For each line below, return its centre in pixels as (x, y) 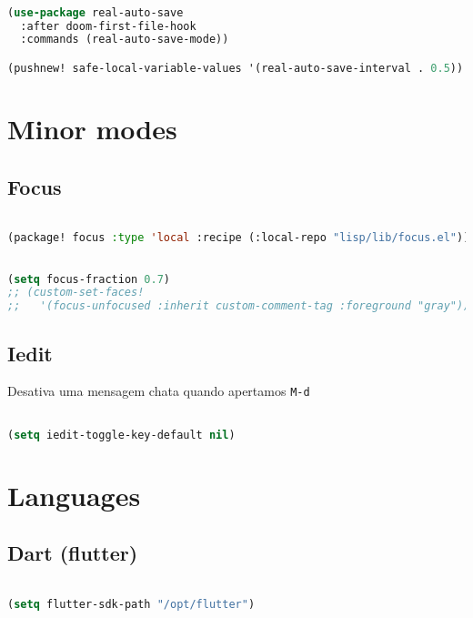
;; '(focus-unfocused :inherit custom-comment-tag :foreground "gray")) (239, 306)
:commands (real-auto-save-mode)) (125, 40)
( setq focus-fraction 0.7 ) (89, 279)
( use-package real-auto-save (96, 12)
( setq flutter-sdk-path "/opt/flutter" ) (131, 604)
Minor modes (92, 128)
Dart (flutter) (73, 553)
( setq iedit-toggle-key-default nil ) (121, 435)
